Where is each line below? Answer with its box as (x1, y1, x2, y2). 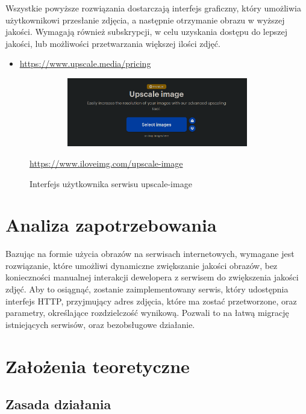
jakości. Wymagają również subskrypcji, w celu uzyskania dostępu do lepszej (5, 25, 287, 38)
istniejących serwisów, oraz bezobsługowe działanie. (5, 318, 195, 330)
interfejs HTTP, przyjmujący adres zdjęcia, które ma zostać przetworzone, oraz (5, 294, 297, 307)
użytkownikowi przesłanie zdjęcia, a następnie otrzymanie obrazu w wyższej (5, 13, 285, 26)
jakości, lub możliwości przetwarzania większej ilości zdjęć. (5, 37, 220, 49)
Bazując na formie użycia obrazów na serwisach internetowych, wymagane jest (5, 247, 295, 260)
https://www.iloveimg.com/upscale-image (30, 156, 183, 169)
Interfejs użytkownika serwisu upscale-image (30, 177, 192, 190)
